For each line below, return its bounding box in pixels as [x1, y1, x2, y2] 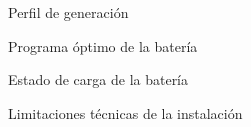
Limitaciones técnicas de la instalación [8, 102, 243, 123]
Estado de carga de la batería [8, 69, 189, 90]
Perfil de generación [8, 2, 129, 22]
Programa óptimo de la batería [8, 35, 198, 56]
